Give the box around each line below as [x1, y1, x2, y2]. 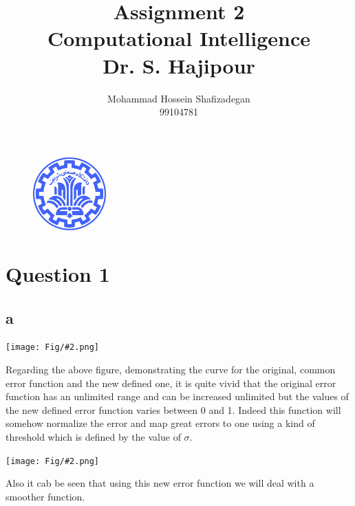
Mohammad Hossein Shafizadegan [107, 91, 250, 105]
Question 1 [6, 260, 110, 287]
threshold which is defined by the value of [6, 430, 181, 444]
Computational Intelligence [47, 24, 310, 52]
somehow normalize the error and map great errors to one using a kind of [6, 416, 315, 430]
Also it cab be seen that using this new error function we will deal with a [6, 476, 314, 490]
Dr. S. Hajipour [103, 51, 255, 79]
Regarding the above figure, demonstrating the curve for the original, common [6, 362, 336, 377]
